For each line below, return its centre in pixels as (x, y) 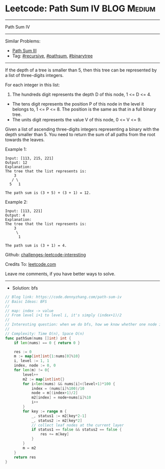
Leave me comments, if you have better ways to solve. (60, 274)
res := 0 (23, 352)
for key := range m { (45, 411)
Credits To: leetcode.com (31, 264)
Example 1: (16, 149)
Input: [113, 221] (24, 211)
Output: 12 (16, 162)
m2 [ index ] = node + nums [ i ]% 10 (61, 397)
